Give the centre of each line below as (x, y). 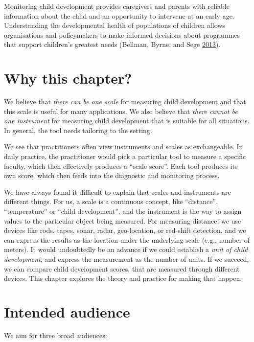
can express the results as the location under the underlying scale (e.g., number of (127, 239)
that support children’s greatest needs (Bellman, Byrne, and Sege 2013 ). (112, 44)
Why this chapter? (68, 78)
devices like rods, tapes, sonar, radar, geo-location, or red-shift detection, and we (125, 230)
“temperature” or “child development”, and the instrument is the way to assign (123, 211)
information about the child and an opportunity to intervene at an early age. (119, 15)
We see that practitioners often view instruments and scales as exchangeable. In (124, 147)
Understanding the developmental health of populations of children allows (115, 25)
